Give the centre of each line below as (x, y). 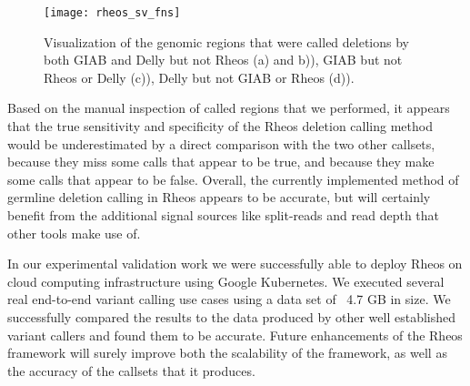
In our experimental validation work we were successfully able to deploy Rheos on (235, 264)
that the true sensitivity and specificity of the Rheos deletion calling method (220, 126)
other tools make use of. (74, 233)
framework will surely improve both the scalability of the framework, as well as (227, 353)
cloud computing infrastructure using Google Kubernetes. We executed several (226, 281)
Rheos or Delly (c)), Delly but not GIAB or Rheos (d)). (199, 77)
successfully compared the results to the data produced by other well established (232, 316)
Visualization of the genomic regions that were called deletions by (227, 41)
